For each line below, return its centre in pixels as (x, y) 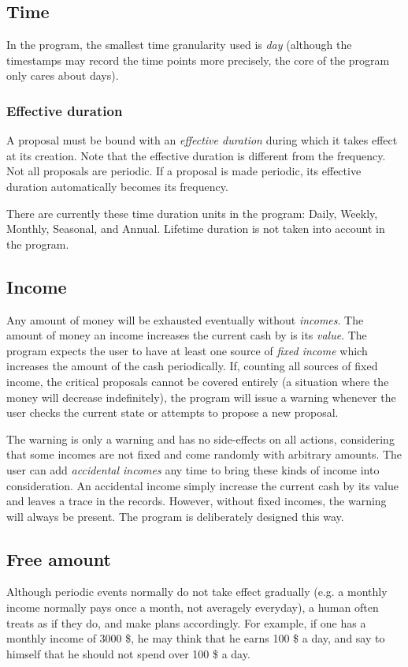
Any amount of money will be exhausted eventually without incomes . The (185, 319)
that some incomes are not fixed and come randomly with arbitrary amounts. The (204, 454)
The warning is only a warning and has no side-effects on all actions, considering (200, 438)
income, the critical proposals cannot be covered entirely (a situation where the (198, 381)
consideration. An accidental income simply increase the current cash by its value (202, 485)
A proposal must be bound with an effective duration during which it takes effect (202, 140)
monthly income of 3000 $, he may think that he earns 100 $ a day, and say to (196, 638)
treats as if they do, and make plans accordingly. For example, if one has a (186, 622)
